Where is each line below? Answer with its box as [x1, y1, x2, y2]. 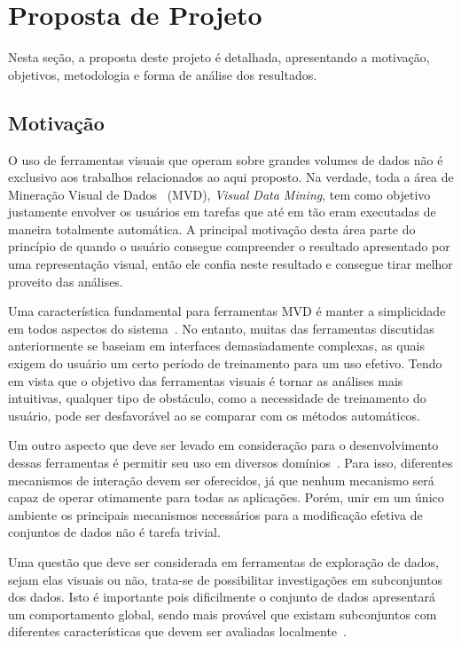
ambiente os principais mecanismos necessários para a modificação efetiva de [8, 505, 423, 524]
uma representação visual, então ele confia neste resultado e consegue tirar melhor [8, 255, 453, 273]
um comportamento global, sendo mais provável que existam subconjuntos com [8, 604, 437, 623]
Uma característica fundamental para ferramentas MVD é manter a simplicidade [8, 302, 446, 320]
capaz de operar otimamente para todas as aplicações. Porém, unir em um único [8, 488, 444, 507]
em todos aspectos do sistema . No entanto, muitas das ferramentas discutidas [8, 319, 434, 337]
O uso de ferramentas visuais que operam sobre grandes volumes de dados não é [8, 150, 443, 169]
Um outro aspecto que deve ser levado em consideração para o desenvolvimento [8, 436, 439, 454]
